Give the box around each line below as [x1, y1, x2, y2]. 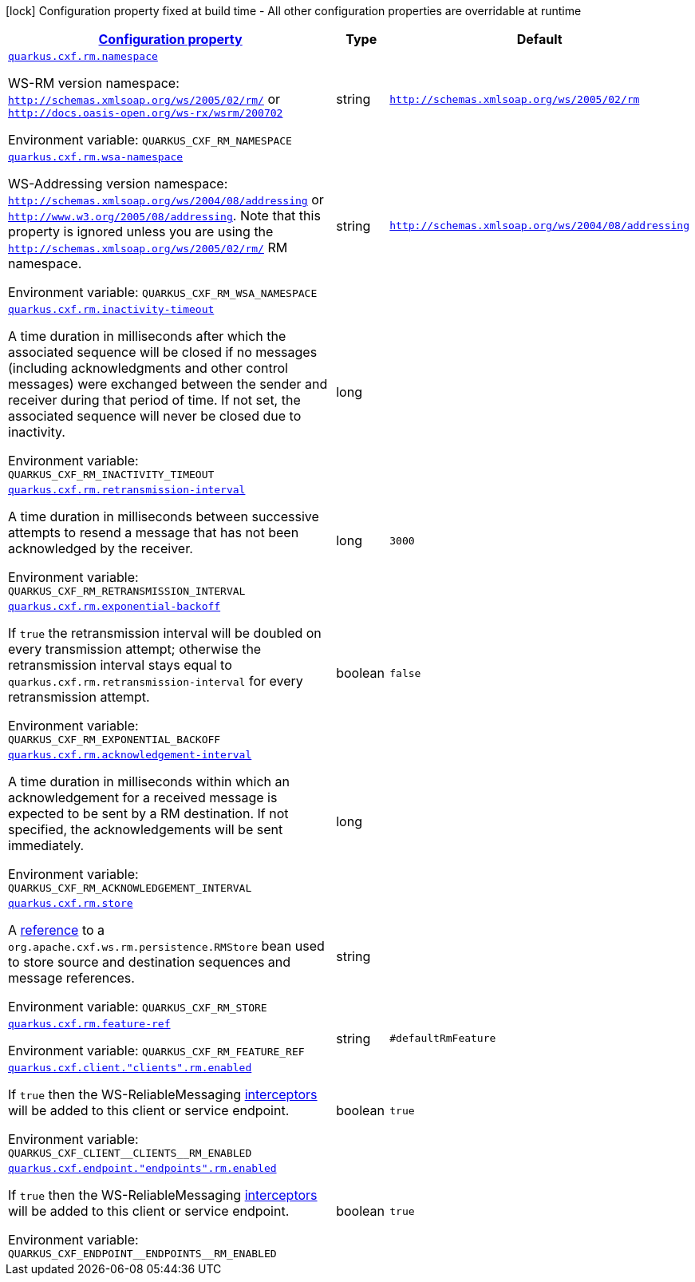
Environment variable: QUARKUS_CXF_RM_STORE [8, 999, 267, 1015]
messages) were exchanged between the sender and [8, 376, 328, 392]
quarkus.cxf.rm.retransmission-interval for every [8, 673, 303, 689]
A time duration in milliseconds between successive [8, 508, 319, 524]
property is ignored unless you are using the [8, 224, 274, 239]
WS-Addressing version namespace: [8, 176, 228, 192]
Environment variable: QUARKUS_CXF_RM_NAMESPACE [8, 132, 292, 148]
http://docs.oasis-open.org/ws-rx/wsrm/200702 [8, 107, 283, 119]
